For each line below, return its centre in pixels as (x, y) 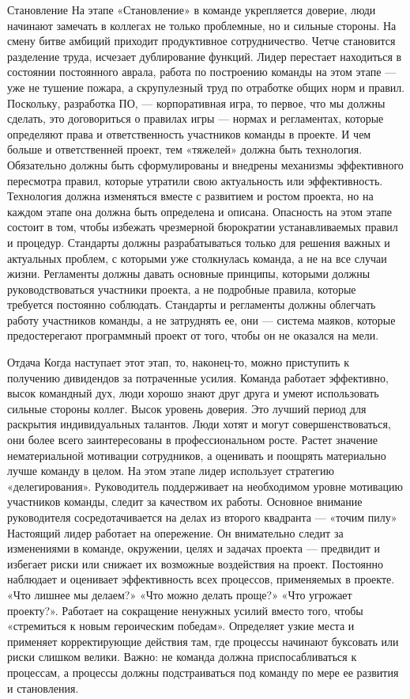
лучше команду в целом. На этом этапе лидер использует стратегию (171, 471)
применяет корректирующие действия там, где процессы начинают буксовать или (203, 641)
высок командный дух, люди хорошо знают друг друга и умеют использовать (193, 393)
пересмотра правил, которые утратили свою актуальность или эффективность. (195, 180)
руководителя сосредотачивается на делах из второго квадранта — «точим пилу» (202, 517)
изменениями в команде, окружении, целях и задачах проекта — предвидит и (194, 548)
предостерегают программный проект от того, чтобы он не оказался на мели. (193, 335)
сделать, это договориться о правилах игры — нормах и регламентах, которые (196, 118)
